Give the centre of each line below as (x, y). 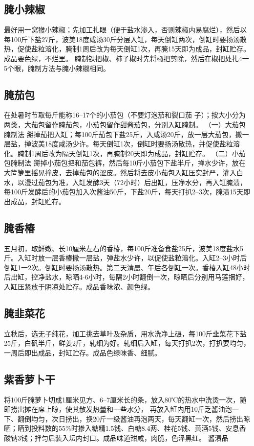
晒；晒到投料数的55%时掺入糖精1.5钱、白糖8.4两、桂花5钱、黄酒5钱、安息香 (125, 428)
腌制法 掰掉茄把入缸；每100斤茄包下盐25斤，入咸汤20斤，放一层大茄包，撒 (123, 134)
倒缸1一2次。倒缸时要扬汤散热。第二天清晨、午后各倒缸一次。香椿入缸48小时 (127, 267)
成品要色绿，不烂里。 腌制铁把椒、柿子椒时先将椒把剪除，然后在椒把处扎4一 (127, 58)
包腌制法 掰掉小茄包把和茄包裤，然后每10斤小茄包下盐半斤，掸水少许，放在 (125, 163)
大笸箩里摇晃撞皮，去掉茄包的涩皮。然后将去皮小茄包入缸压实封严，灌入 (120, 172)
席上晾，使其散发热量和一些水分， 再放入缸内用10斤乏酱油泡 (135, 409)
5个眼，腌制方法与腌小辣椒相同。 (57, 68)
